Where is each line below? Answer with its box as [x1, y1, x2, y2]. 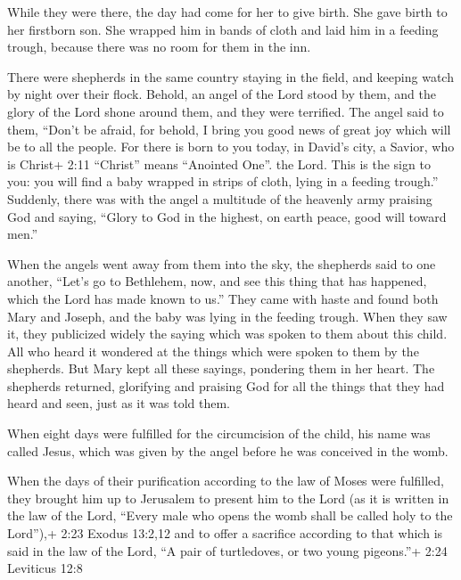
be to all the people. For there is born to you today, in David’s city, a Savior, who [7, 137, 455, 156]
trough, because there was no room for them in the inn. [7, 37, 311, 56]
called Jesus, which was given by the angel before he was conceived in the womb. [7, 441, 449, 460]
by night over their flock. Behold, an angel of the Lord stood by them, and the [7, 85, 436, 103]
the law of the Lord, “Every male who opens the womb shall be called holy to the [7, 506, 453, 525]
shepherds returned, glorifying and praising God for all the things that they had [7, 376, 445, 395]
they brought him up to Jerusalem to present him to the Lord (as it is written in [7, 488, 449, 507]
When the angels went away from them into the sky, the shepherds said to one [7, 254, 436, 273]
